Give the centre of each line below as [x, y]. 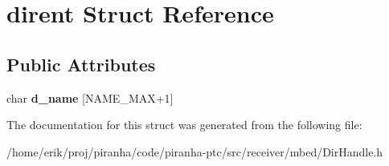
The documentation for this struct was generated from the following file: [184, 125]
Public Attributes [81, 64]
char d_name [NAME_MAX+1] [90, 97]
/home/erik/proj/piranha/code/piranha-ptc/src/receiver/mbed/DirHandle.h [195, 151]
